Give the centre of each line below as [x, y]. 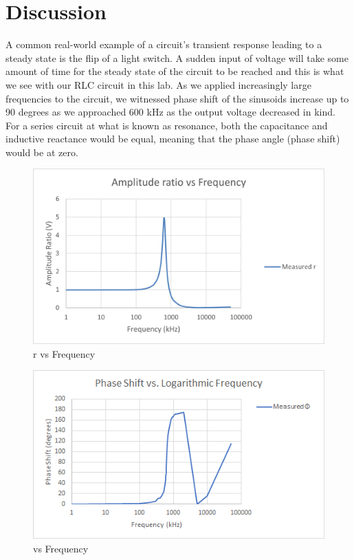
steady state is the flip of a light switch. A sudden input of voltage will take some [177, 57]
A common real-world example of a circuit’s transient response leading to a [164, 44]
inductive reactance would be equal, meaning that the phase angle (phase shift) [173, 139]
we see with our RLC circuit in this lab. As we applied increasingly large [158, 84]
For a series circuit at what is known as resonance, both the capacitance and [167, 125]
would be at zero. [42, 152]
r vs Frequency [64, 353]
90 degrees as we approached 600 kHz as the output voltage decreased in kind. [170, 112]
